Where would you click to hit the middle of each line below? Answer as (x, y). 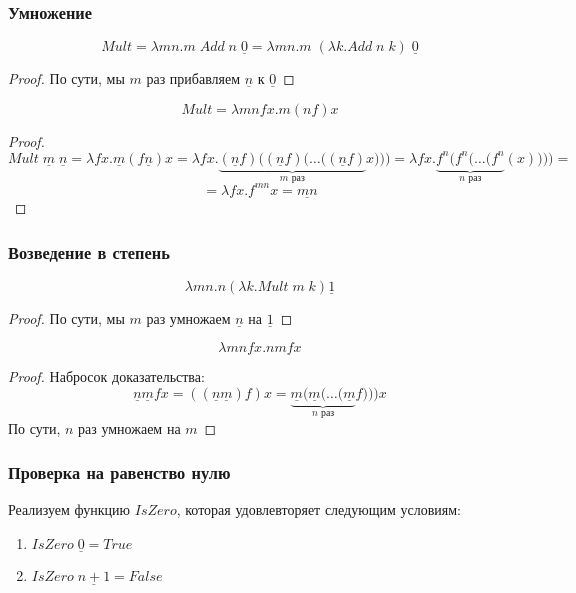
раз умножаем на (129, 427)
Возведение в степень (89, 251)
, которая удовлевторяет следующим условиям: (318, 509)
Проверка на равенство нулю (119, 472)
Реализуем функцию (69, 509)
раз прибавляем (193, 78)
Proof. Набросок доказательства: (106, 376)
